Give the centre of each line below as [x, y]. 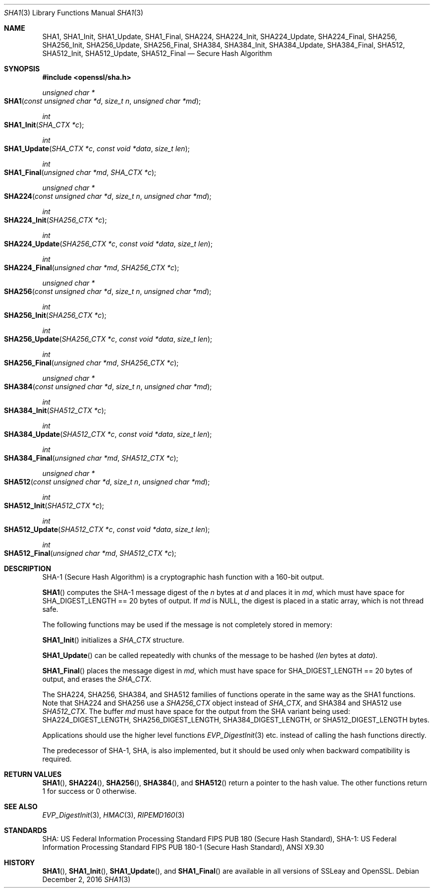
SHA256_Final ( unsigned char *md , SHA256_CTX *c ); [91, 363]
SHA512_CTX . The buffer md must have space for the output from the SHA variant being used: [196, 711]
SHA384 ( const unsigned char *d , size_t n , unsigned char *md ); [108, 387]
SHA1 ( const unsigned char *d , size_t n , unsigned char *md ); [103, 101]
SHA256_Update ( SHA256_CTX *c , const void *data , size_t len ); [108, 339]
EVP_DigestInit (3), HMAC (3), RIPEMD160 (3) [113, 815]
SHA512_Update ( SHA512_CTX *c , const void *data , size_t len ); [107, 529]
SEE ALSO [21, 806]
